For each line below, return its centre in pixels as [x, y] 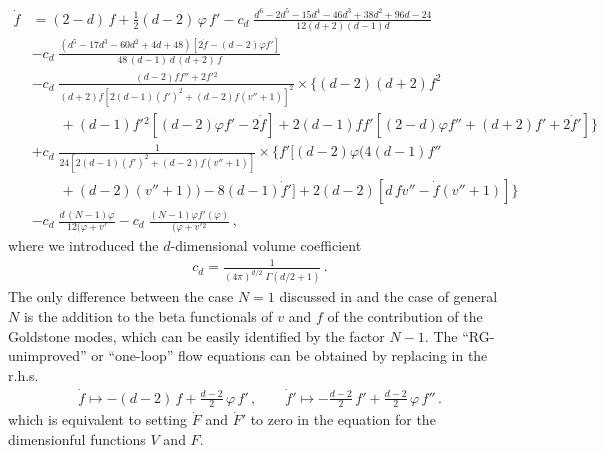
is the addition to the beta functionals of [148, 315]
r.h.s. [23, 374]
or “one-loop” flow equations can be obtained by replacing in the [289, 355]
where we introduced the [83, 245]
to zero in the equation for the [343, 419]
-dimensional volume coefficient [266, 245]
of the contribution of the [405, 315]
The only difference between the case [121, 296]
